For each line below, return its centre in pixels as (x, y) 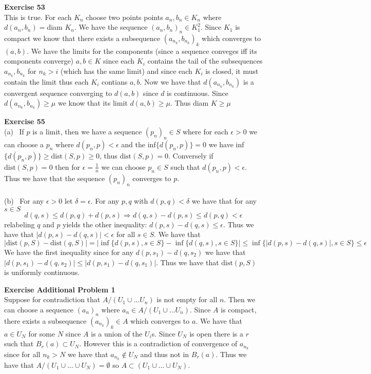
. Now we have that (170, 81)
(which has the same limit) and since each (126, 71)
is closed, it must (232, 71)
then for (67, 166)
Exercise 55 (25, 121)
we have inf (226, 144)
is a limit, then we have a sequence (87, 132)
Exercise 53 (25, 7)
